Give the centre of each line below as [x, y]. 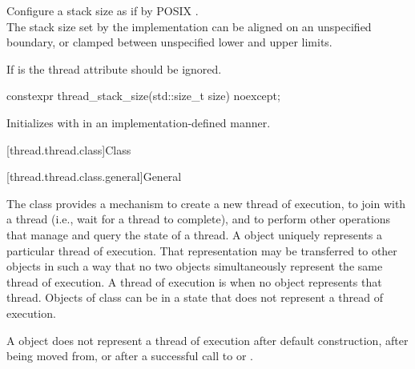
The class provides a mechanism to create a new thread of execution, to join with [206, 203]
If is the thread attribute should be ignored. [114, 68]
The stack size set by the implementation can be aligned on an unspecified [189, 26]
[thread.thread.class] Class [69, 149]
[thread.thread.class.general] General [94, 176]
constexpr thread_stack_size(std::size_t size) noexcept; [143, 96]
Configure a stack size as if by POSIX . [103, 10]
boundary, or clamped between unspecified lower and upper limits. [169, 42]
